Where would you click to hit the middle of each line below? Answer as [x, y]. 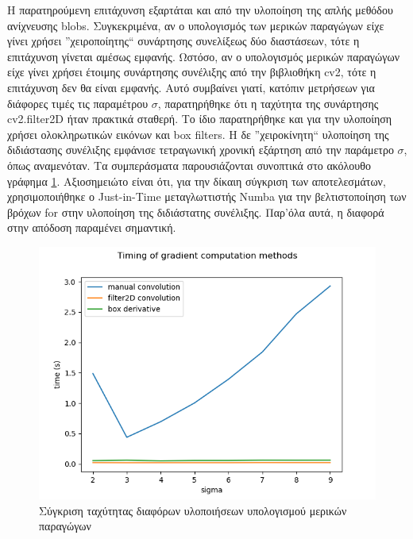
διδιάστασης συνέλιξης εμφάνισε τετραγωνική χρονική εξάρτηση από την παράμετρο [201, 150]
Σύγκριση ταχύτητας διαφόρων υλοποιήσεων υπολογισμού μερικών [193, 510]
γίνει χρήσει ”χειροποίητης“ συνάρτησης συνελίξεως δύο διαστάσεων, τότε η [183, 41]
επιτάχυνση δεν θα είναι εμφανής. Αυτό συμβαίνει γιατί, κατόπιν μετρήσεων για [191, 87]
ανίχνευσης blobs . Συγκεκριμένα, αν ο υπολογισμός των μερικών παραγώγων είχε [196, 25]
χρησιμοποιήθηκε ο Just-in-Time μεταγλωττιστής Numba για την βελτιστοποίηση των [207, 196]
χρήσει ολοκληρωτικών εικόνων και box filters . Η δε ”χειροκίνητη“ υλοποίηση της [198, 134]
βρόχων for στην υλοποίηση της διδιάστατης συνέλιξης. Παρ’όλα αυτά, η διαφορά [196, 212]
